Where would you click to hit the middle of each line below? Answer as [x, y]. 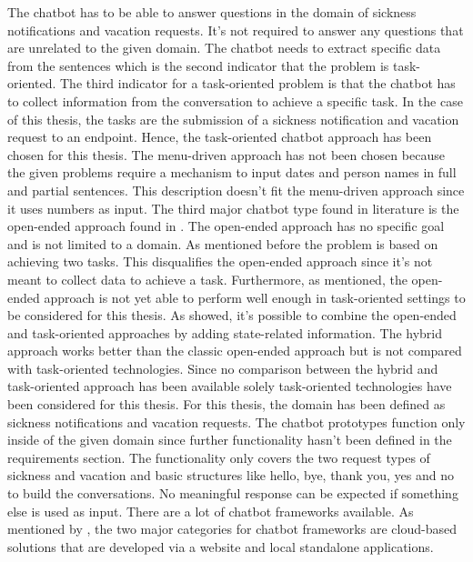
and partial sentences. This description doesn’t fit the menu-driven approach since [236, 190]
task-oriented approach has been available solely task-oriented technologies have [230, 386]
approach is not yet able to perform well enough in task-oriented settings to [255, 297]
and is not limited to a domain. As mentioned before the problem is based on [223, 243]
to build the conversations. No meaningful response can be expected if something [233, 493]
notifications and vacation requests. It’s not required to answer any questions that [236, 30]
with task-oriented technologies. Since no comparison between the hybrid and [223, 368]
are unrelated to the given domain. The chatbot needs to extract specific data [224, 48]
